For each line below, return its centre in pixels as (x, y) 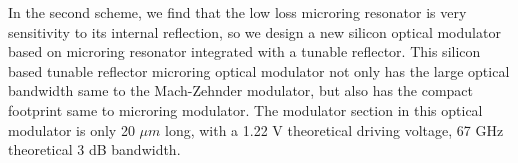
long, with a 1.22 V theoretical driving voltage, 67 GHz (334, 129)
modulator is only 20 (71, 129)
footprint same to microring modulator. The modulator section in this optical (245, 109)
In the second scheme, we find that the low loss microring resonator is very (237, 12)
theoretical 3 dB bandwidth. (94, 149)
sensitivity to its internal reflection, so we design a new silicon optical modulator (254, 31)
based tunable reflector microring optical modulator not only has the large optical (259, 70)
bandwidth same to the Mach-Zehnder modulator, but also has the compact (241, 90)
